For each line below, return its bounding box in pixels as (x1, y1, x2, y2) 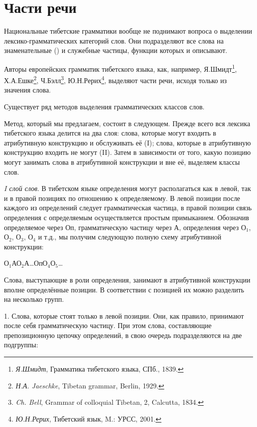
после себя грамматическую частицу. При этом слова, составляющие (4, 320, 212, 331)
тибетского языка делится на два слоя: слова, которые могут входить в (4, 128, 216, 138)
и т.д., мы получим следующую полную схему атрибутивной (38, 232, 221, 242)
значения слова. (4, 85, 51, 95)
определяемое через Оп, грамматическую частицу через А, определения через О (4, 222, 246, 232)
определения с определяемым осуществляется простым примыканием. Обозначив (4, 212, 249, 222)
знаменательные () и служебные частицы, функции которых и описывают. (4, 45, 227, 55)
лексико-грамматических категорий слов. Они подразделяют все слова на (4, 35, 224, 46)
